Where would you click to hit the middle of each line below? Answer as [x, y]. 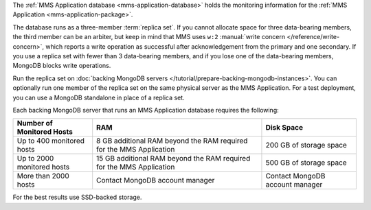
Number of [35, 124]
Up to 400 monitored [51, 141]
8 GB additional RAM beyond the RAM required [172, 141]
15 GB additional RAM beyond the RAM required [173, 159]
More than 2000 [43, 176]
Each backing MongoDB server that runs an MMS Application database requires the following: [146, 110]
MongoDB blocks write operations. [62, 66]
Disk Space [284, 128]
